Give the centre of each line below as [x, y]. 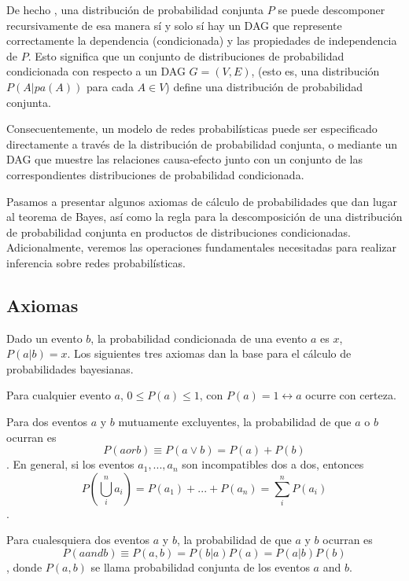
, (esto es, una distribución [315, 71]
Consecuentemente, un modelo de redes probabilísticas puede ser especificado [192, 129]
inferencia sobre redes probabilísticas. [96, 262]
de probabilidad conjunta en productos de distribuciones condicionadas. [179, 232]
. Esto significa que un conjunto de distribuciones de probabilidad [186, 55]
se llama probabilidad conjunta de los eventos [200, 567]
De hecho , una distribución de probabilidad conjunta [135, 9]
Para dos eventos [47, 422]
